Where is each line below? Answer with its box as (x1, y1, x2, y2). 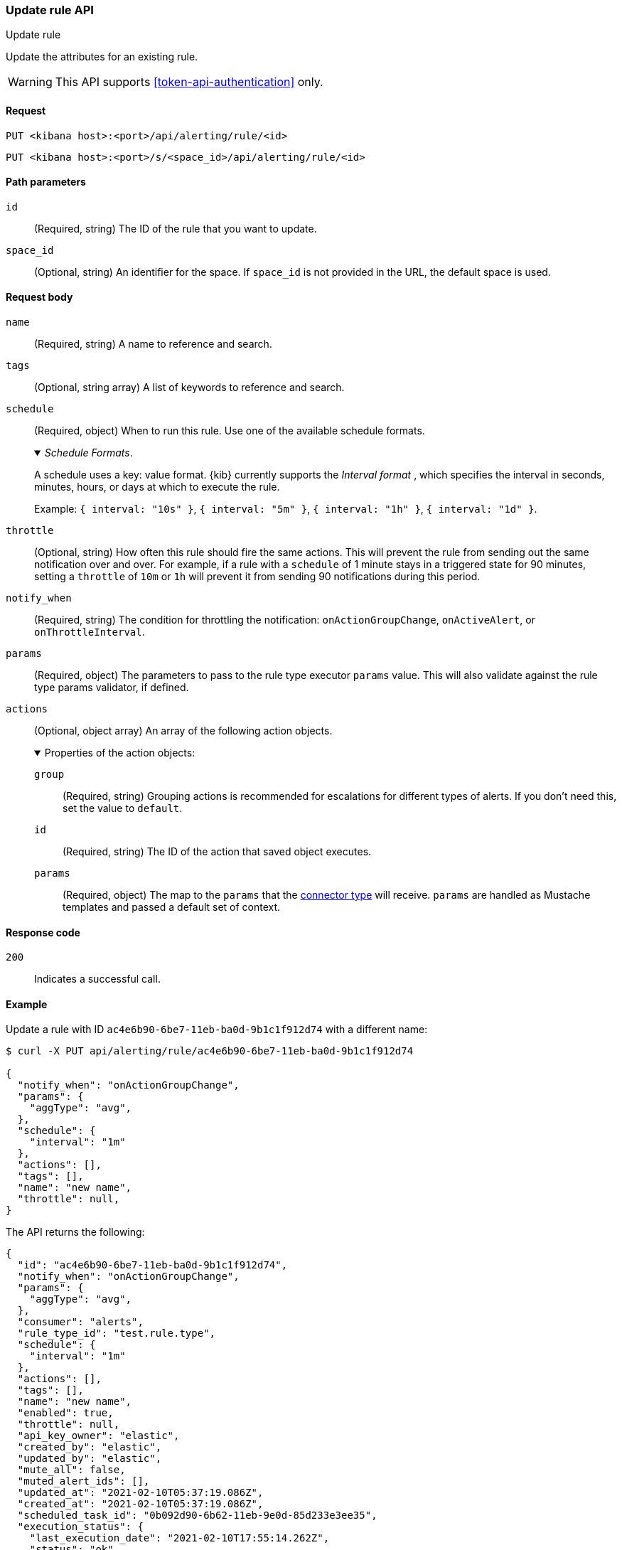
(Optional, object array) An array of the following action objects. (34, 725, 333, 737)
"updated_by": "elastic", (17, 1453, 162, 1465)
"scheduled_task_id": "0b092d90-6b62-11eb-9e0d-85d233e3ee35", (17, 1509, 377, 1522)
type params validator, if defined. (34, 681, 189, 694)
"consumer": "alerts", (17, 1316, 144, 1328)
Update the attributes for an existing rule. (6, 50, 198, 63)
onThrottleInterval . (34, 626, 145, 638)
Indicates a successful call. (34, 973, 161, 985)
